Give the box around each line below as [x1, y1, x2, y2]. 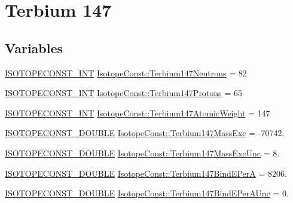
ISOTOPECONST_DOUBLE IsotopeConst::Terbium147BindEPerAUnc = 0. [5, 187, 289, 199]
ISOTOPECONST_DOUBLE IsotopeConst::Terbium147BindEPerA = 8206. [5, 167, 287, 179]
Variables [5, 38, 63, 57]
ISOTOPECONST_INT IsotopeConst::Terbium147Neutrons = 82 [5, 66, 247, 79]
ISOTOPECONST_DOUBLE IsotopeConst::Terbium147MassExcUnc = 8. [5, 146, 280, 159]
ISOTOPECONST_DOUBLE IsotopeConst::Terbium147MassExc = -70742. [5, 127, 285, 139]
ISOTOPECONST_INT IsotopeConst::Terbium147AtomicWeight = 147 [5, 106, 270, 119]
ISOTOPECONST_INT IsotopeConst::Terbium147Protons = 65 [5, 87, 242, 99]
